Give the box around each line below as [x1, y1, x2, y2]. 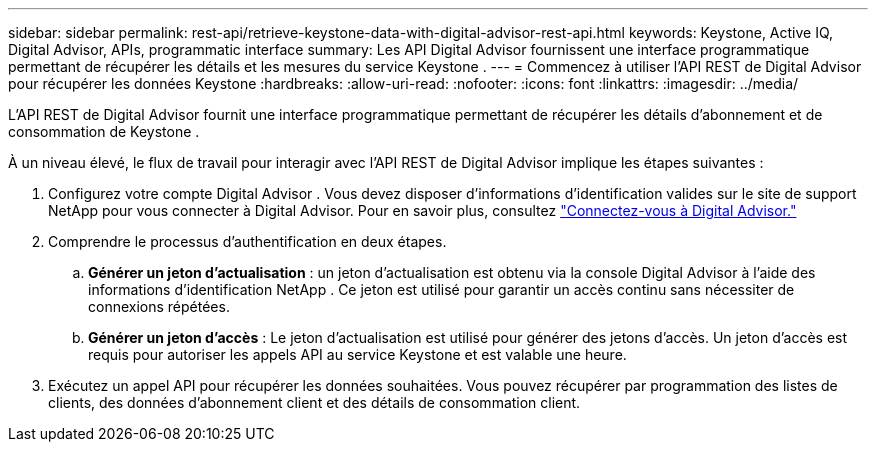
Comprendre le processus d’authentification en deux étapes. [48, 233, 447, 250]
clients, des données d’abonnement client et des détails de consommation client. [48, 394, 581, 411]
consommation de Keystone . [8, 123, 200, 140]
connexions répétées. [88, 298, 230, 315]
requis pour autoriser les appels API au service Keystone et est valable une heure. [88, 346, 627, 363]
